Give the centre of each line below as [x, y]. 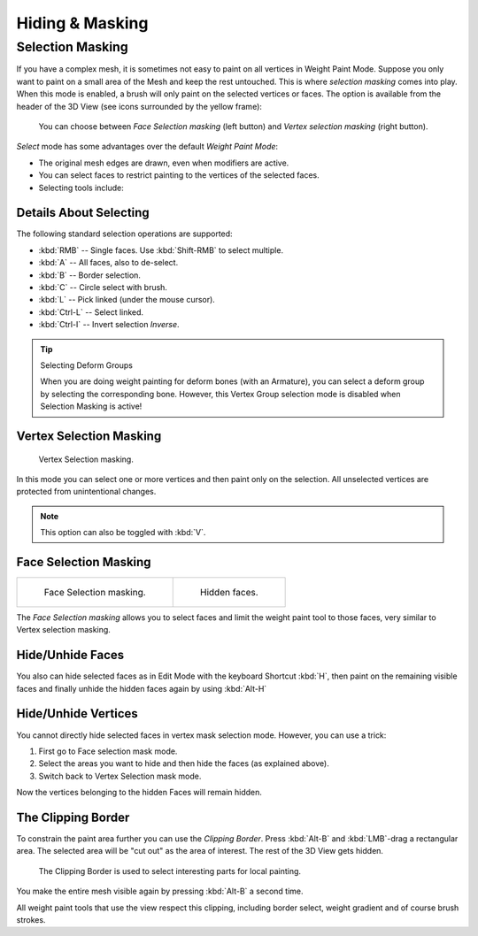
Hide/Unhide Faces [70, 655]
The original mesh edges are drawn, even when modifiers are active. [164, 163]
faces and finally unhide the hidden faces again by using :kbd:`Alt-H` [142, 688]
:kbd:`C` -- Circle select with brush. [103, 287]
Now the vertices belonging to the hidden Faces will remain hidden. [139, 793]
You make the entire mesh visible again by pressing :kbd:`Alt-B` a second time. [160, 891]
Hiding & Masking [82, 23]
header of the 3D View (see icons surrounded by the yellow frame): [139, 106]
